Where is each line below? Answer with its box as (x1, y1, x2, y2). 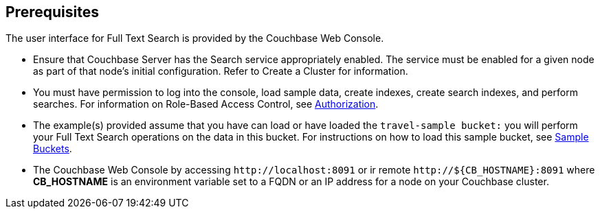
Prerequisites (5, 3, 99, 21)
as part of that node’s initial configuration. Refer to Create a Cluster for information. (33, 65, 408, 78)
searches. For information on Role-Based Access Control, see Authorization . (33, 98, 379, 110)
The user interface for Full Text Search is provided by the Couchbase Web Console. (5, 32, 384, 45)
